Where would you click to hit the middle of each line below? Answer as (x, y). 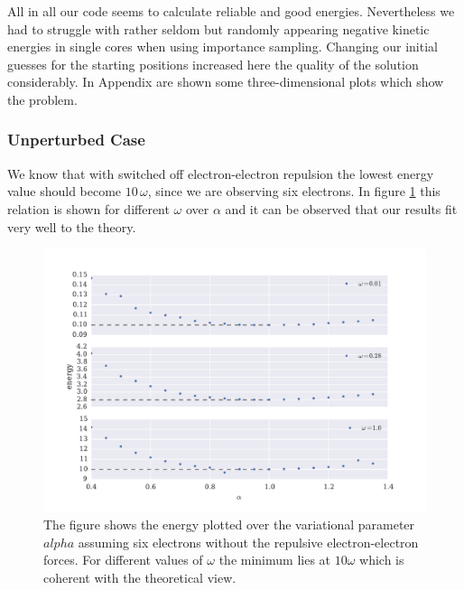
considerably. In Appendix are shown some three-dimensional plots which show (226, 82)
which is (382, 560)
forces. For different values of (123, 560)
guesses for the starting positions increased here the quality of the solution (213, 64)
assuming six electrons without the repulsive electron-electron (248, 542)
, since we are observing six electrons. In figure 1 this (294, 191)
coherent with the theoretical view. (140, 578)
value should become (65, 191)
